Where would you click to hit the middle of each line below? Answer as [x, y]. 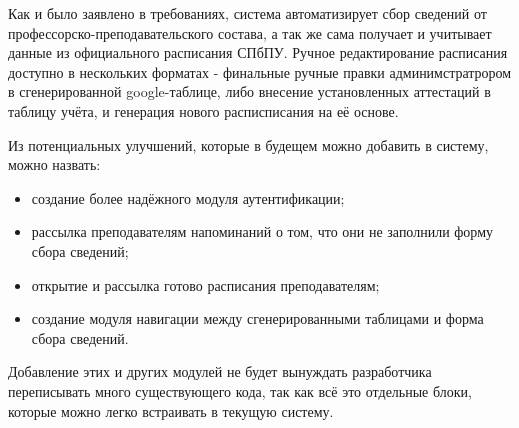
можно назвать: [54, 164]
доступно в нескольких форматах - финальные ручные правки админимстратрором [260, 71]
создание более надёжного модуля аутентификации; [188, 197]
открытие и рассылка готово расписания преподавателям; [205, 284]
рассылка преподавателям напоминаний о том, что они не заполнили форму [262, 231]
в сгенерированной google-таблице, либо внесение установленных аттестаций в [249, 91]
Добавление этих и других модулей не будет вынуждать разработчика [220, 371]
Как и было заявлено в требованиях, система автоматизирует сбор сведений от [247, 13]
